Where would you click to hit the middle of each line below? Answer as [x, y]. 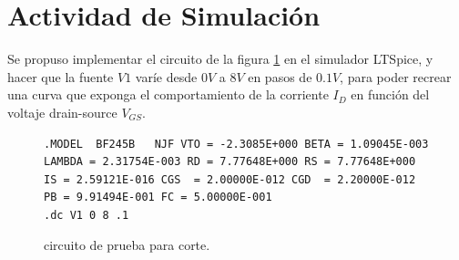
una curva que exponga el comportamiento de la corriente [168, 94]
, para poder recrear [396, 76]
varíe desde [166, 76]
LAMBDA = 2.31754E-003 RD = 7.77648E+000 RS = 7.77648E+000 [230, 162]
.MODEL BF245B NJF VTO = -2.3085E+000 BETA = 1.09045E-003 [236, 144]
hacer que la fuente [61, 76]
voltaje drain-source [62, 112]
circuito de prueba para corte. [127, 245]
